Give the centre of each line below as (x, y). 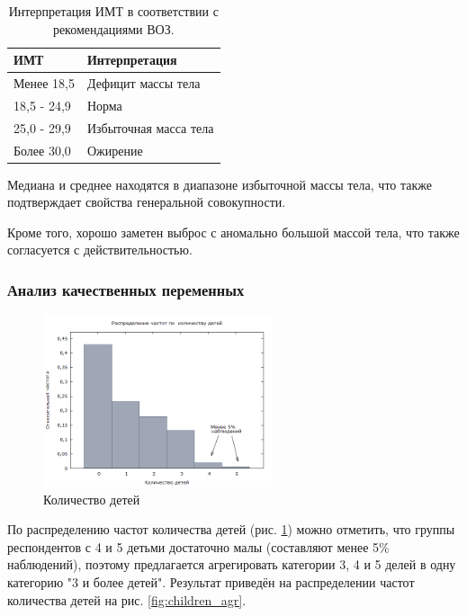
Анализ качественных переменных (126, 289)
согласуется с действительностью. (100, 250)
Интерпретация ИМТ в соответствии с (113, 11)
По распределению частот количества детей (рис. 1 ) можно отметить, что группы (231, 529)
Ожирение (115, 150)
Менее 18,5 (44, 83)
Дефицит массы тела (144, 83)
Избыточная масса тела (150, 127)
